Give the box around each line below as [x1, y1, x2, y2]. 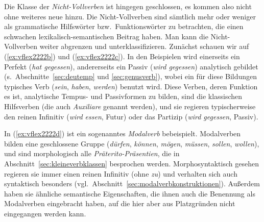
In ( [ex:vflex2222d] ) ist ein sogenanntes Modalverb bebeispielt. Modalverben [4, 128, 241, 139]
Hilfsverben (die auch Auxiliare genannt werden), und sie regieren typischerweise [4, 101, 256, 111]
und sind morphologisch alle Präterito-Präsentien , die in [4, 148, 180, 159]
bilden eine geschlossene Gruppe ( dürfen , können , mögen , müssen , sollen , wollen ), [4, 138, 259, 149]
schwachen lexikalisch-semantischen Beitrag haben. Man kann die [4, 31, 208, 41]
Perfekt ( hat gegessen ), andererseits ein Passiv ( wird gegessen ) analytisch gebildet [4, 61, 258, 71]
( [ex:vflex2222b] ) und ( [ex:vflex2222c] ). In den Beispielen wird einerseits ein [4, 51, 240, 61]
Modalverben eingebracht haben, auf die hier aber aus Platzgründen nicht [4, 198, 235, 209]
